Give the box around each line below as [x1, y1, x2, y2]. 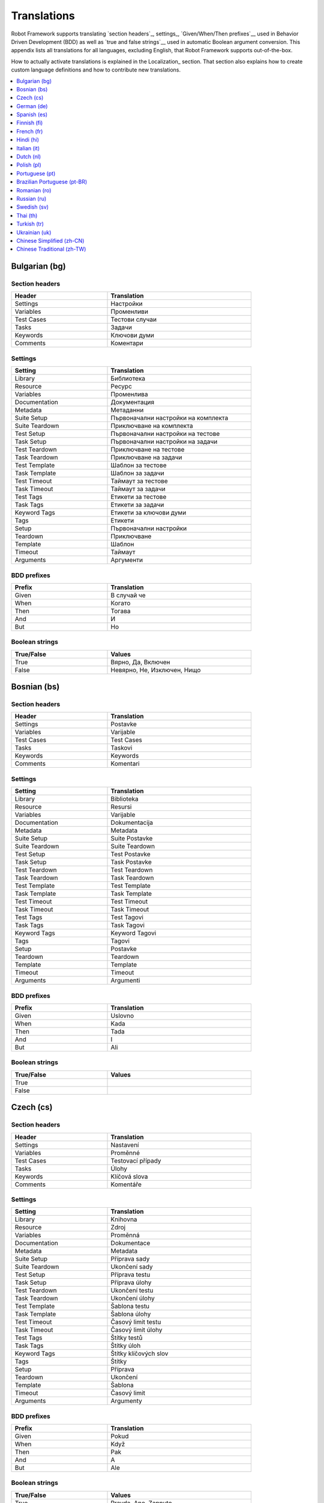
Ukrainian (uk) [16, 228, 52, 236]
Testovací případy [110, 1156, 161, 1165]
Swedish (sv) [16, 203, 49, 210]
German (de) [16, 102, 48, 109]
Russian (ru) [16, 195, 47, 202]
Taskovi [110, 744, 133, 752]
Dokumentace [110, 1239, 151, 1247]
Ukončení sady [110, 1263, 153, 1271]
